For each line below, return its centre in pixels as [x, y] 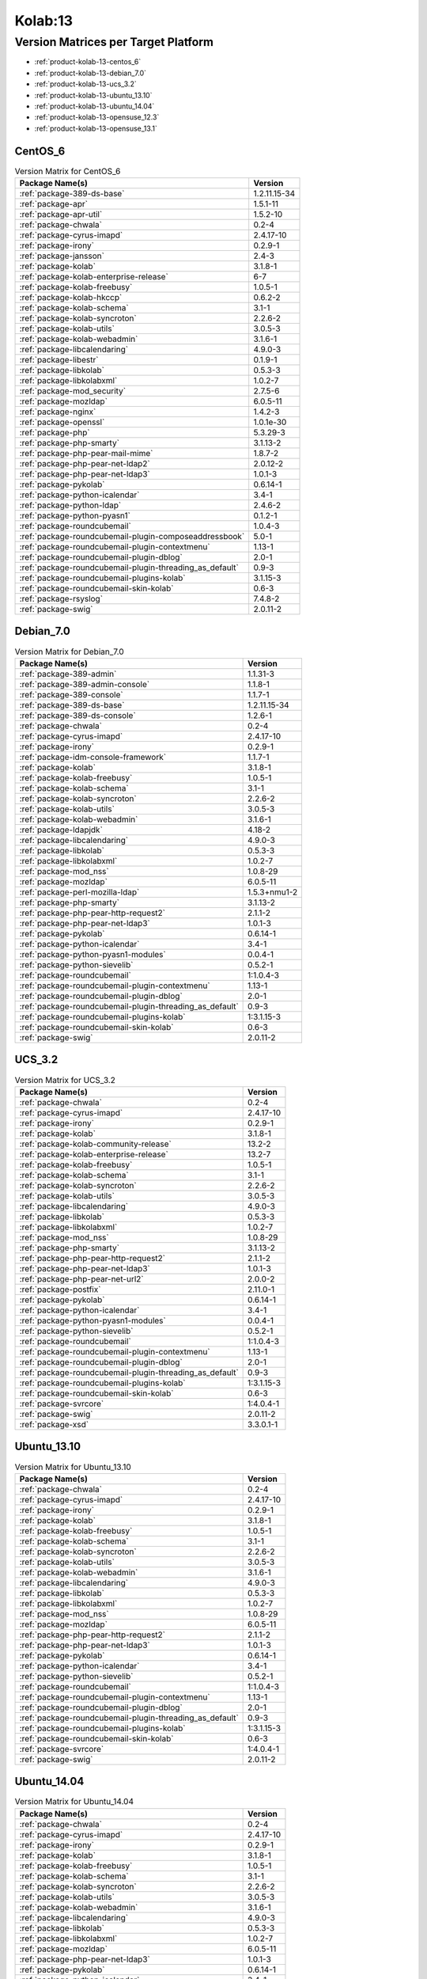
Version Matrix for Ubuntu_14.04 [74, 1802]
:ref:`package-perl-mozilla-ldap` [79, 892]
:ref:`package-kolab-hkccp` [71, 298]
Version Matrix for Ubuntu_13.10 [73, 1467]
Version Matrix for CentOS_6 [68, 171]
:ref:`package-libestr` [59, 360]
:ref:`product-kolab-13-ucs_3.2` [86, 84]
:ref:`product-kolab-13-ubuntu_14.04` [94, 106]
